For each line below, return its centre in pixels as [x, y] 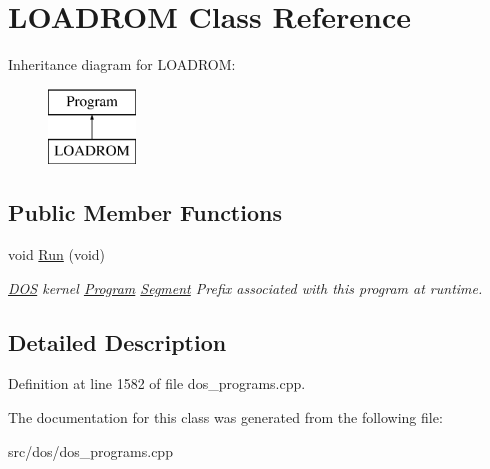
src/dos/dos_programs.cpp [90, 450]
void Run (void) [57, 254]
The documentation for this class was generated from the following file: [225, 417]
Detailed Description [117, 341]
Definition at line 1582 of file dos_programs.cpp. [157, 383]
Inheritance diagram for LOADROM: [122, 64]
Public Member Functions [145, 212]
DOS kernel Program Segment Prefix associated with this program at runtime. [245, 287]
